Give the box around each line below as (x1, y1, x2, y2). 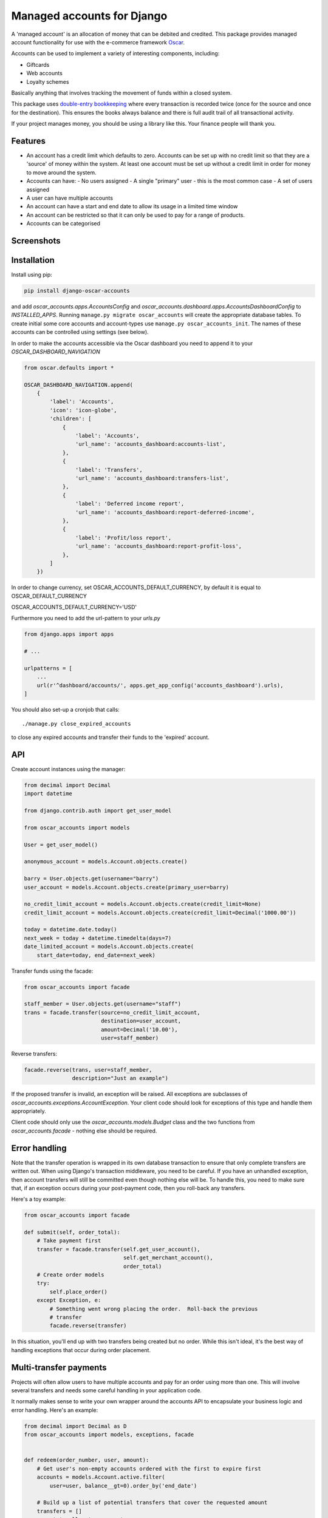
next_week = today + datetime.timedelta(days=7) (24, 934, 172, 941)
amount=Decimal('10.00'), (100, 1026, 179, 1033)
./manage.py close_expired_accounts (22, 720, 131, 727)
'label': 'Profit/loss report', (75, 534, 172, 541)
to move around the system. (26, 169, 97, 176)
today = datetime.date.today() (24, 926, 118, 933)
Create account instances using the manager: (11, 765, 126, 772)
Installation (11, 255, 55, 265)
